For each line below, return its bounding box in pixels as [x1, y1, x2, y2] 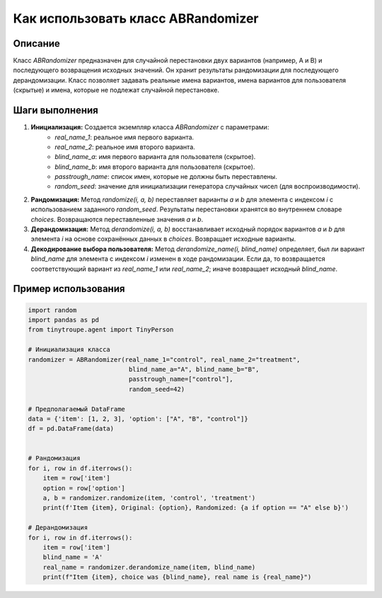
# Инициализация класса [28, 346, 111, 353]
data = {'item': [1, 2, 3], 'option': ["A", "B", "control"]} [28, 414, 248, 423]
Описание [13, 37, 60, 49]
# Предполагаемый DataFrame [28, 405, 125, 413]
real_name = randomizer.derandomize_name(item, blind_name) [42, 563, 256, 571]
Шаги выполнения [13, 105, 98, 117]
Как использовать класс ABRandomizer [13, 11, 259, 26]
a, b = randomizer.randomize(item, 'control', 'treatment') [42, 494, 256, 502]
